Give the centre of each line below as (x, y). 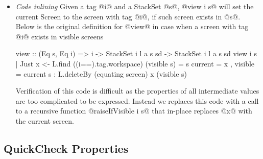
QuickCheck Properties (66, 148)
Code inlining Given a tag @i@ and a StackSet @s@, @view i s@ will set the (135, 6)
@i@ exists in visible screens (59, 36)
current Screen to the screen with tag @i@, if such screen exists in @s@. (128, 16)
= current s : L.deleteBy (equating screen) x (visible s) (101, 73)
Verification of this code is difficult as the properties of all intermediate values (137, 91)
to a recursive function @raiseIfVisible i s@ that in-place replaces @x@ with (134, 111)
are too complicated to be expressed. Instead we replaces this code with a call (137, 100)
